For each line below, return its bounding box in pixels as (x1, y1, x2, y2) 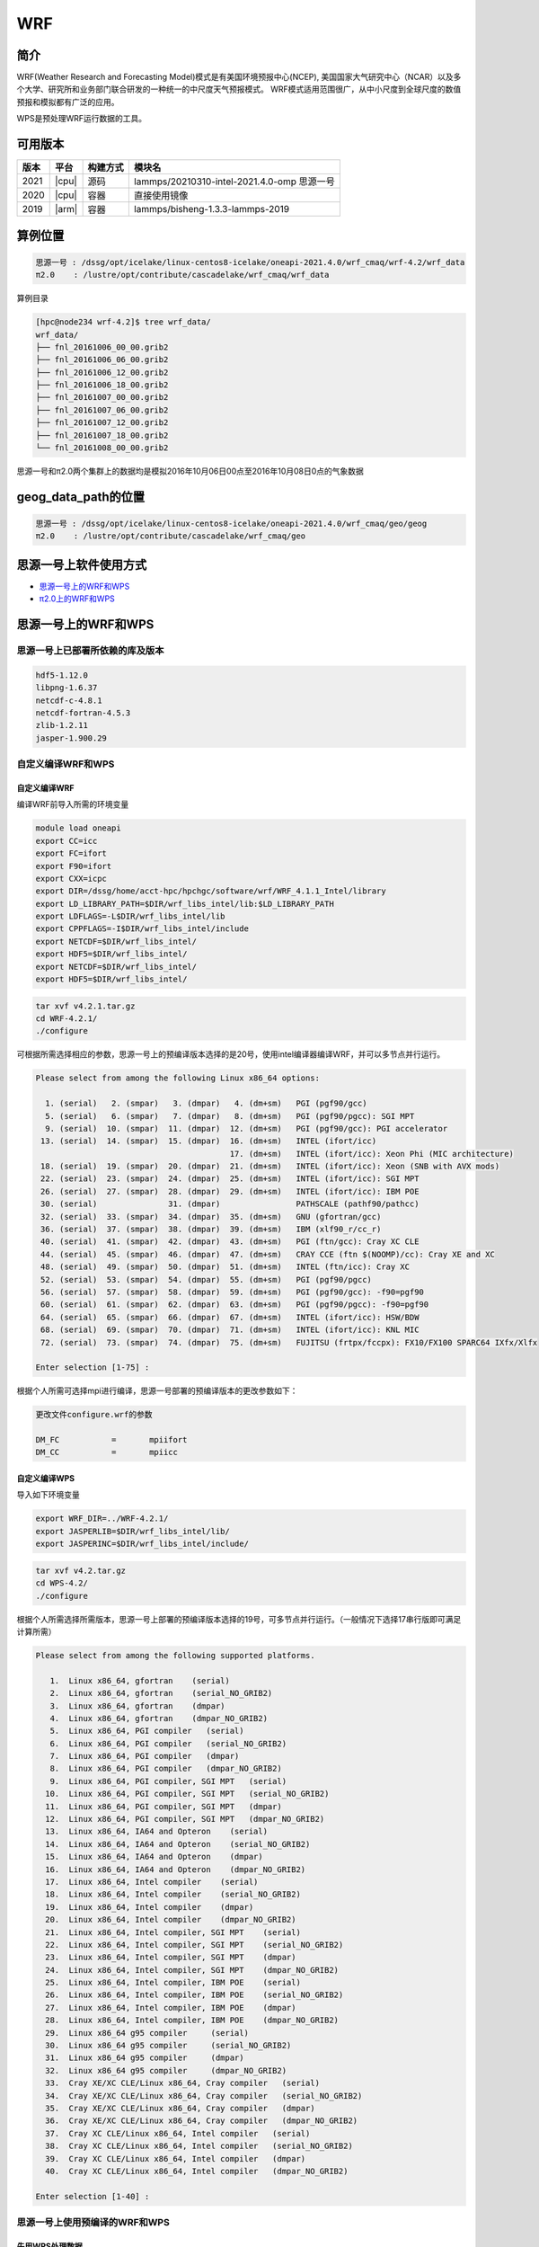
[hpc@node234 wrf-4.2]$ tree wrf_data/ (35, 317, 211, 327)
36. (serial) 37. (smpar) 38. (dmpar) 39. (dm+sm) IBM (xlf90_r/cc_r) (40, 1224, 382, 1235)
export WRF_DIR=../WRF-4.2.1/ (35, 1514, 169, 1523)
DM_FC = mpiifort (35, 1434, 188, 1445)
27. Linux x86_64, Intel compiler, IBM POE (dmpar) (45, 2003, 296, 2012)
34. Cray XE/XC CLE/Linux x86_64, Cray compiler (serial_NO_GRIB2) (45, 2091, 363, 2100)
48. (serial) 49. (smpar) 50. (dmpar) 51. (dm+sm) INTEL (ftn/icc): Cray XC (40, 1262, 411, 1272)
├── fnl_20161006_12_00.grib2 (35, 367, 169, 377)
